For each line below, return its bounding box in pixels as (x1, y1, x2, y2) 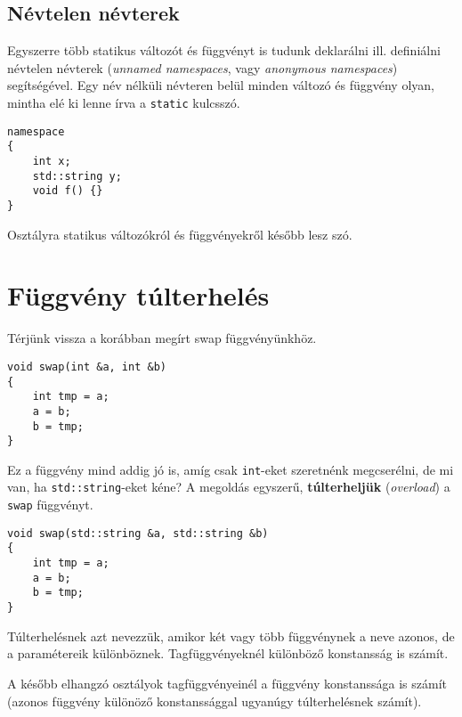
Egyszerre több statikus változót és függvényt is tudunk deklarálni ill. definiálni (7, 41, 441, 60)
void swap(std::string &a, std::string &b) (7, 526, 269, 540)
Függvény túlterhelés (7, 277, 270, 314)
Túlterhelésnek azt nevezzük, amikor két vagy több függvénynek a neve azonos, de (7, 626, 455, 645)
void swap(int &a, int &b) (7, 360, 166, 373)
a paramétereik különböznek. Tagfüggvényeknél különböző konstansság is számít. (7, 644, 449, 663)
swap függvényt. (7, 495, 93, 514)
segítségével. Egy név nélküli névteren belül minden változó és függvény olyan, (7, 76, 434, 94)
